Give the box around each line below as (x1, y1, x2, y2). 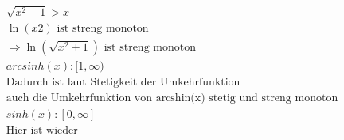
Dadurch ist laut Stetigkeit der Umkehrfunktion (6, 76, 240, 88)
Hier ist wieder (6, 124, 78, 136)
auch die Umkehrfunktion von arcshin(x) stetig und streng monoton (6, 92, 338, 104)
